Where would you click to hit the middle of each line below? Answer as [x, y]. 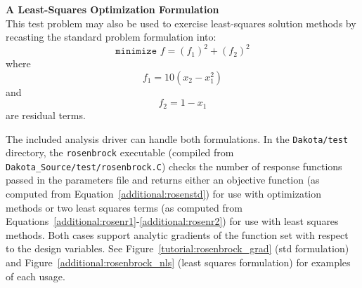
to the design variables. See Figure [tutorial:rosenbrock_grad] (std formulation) [177, 248]
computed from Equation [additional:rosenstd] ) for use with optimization [164, 194]
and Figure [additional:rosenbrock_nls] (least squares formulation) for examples [178, 262]
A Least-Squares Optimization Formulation [112, 9]
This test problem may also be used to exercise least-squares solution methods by [181, 23]
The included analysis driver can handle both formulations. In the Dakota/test [177, 138]
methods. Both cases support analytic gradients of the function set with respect [177, 234]
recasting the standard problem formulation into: [111, 37]
